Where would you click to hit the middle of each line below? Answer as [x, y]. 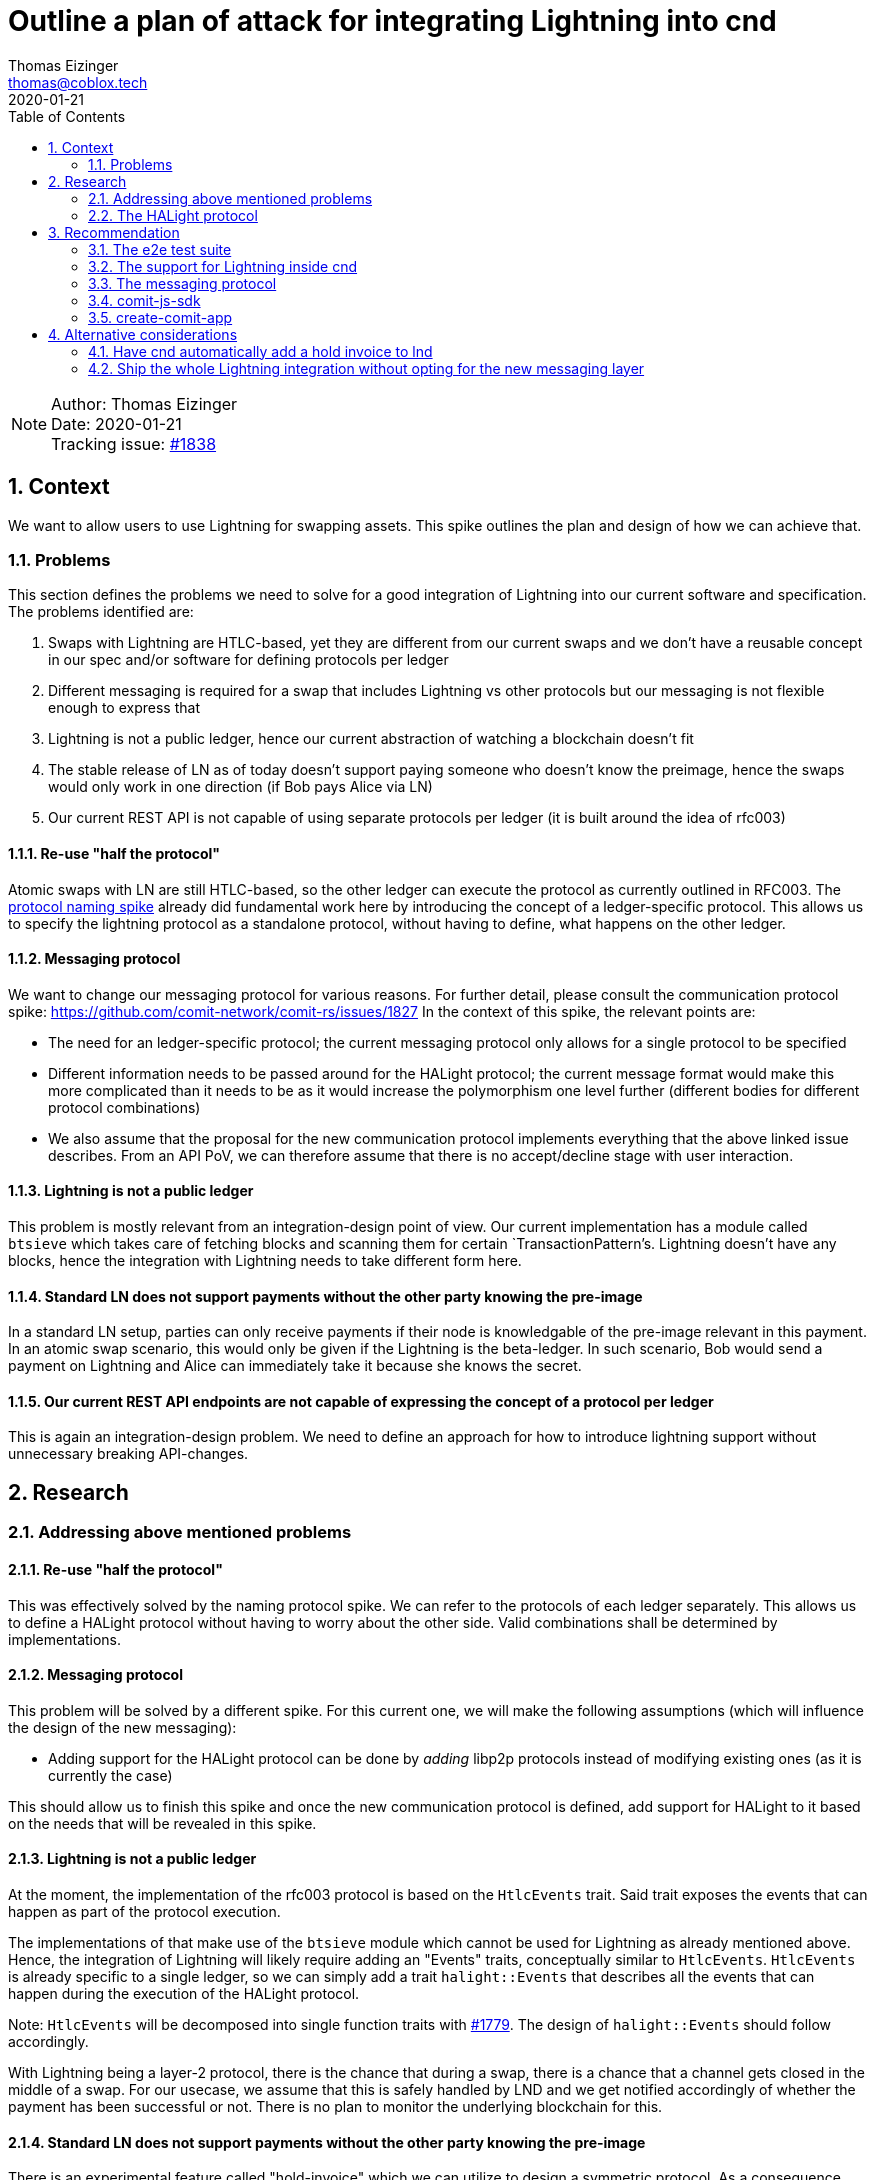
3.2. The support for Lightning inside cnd [223, 266]
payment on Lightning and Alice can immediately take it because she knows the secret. [295, 1366]
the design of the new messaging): [122, 1727]
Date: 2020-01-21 [116, 423]
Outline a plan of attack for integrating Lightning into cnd [392, 21]
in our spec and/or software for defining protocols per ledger [248, 660]
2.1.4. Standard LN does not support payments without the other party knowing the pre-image [327, 2142]
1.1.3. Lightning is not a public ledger [131, 1191]
